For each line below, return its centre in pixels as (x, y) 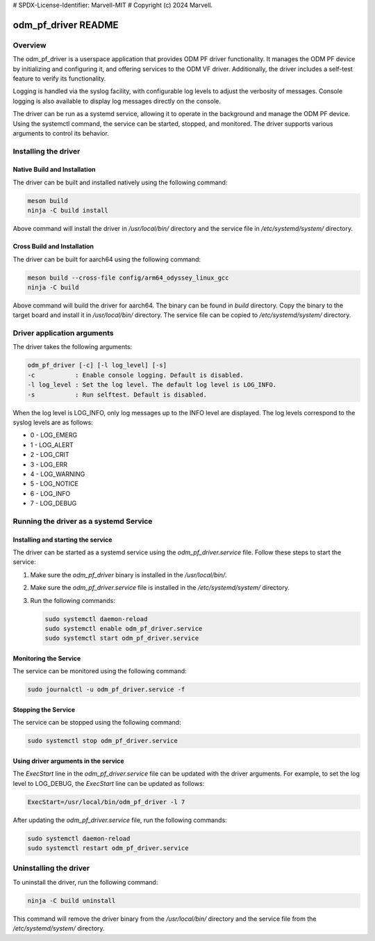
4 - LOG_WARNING (58, 474)
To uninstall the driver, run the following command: (85, 882)
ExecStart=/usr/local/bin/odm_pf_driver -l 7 (106, 802)
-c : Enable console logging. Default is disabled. (135, 375)
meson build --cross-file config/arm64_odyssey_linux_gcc (128, 278)
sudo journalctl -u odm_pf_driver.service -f (106, 690)
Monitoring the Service (47, 659)
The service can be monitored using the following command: (100, 671)
